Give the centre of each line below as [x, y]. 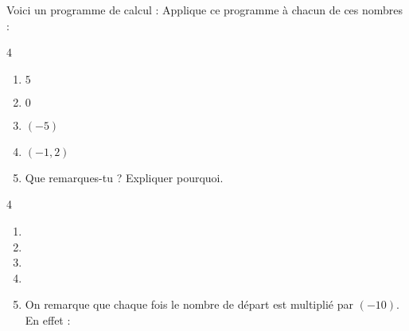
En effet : [48, 319]
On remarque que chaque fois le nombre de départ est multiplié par [189, 304]
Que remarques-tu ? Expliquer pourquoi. [124, 177]
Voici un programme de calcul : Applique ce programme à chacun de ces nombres [205, 10]
